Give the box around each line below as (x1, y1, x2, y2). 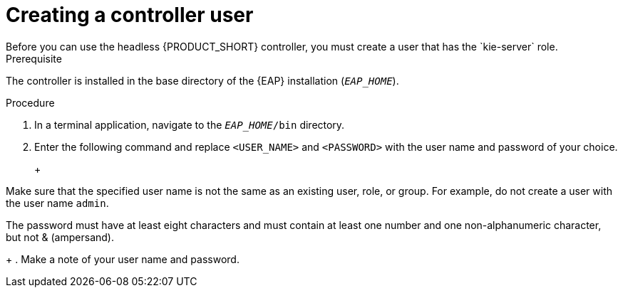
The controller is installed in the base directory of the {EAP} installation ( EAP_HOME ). (6, 74, 399, 87)
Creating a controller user (6, 3, 254, 27)
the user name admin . (6, 196, 109, 209)
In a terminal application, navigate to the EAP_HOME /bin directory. (34, 118, 345, 131)
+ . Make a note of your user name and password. (6, 252, 240, 265)
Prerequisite (6, 52, 62, 65)
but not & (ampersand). (6, 230, 114, 243)
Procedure (6, 96, 55, 109)
